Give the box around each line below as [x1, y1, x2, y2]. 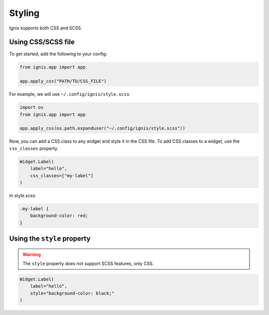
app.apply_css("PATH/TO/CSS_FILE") [19, 78, 107, 84]
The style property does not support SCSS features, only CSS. [22, 261, 154, 267]
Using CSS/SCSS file [9, 38, 75, 46]
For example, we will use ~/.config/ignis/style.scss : [9, 91, 131, 97]
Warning [22, 251, 41, 257]
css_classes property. [9, 145, 59, 151]
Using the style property [9, 235, 91, 243]
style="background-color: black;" [30, 290, 115, 296]
